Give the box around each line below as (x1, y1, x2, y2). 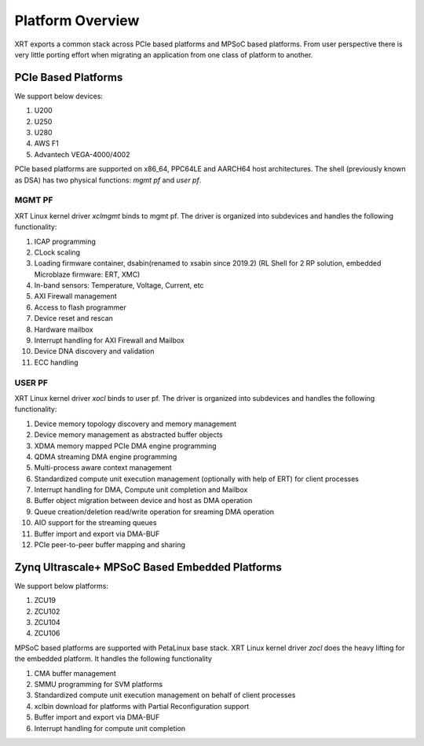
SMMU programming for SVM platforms (34, 680, 163, 689)
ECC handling (34, 358, 79, 367)
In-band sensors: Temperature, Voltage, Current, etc (34, 281, 204, 290)
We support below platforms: (14, 581, 109, 590)
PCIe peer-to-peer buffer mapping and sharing (34, 540, 186, 549)
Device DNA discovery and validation (34, 347, 155, 356)
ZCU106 (34, 629, 60, 638)
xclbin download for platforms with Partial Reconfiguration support (34, 701, 250, 711)
